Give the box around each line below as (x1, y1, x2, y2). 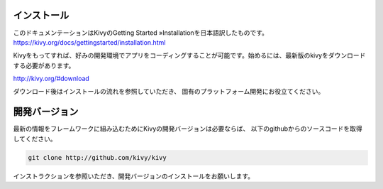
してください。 (13, 134, 57, 143)
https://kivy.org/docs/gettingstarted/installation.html (13, 38, 166, 46)
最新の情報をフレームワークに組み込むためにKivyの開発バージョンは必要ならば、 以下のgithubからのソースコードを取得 (13, 124, 362, 133)
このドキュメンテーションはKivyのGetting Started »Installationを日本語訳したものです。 (13, 28, 269, 37)
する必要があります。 (13, 61, 75, 70)
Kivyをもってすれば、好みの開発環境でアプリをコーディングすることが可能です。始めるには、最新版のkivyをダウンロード (13, 51, 366, 60)
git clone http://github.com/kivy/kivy (28, 153, 167, 161)
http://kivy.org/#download (13, 75, 90, 83)
